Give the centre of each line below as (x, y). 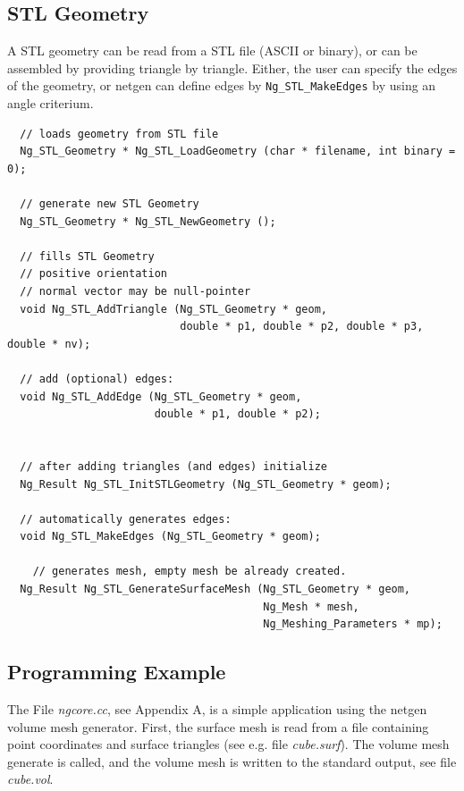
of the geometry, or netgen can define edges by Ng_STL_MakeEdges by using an (222, 85)
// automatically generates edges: (126, 519)
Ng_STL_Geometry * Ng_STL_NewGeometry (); (148, 221)
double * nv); (49, 344)
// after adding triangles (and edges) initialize (173, 466)
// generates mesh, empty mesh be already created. (190, 572)
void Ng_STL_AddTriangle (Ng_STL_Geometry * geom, (173, 309)
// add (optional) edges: (97, 379)
